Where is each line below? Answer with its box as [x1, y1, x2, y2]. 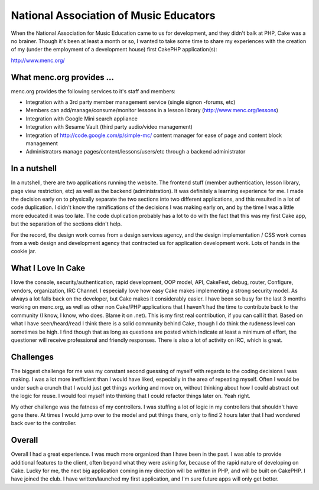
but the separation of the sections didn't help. [11, 220, 122, 227]
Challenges [11, 352, 54, 362]
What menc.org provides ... [11, 72, 115, 82]
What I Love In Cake [11, 263, 86, 273]
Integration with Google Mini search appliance [25, 115, 138, 122]
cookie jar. [11, 248, 37, 255]
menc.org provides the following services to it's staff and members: [11, 87, 175, 94]
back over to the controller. [11, 420, 77, 427]
